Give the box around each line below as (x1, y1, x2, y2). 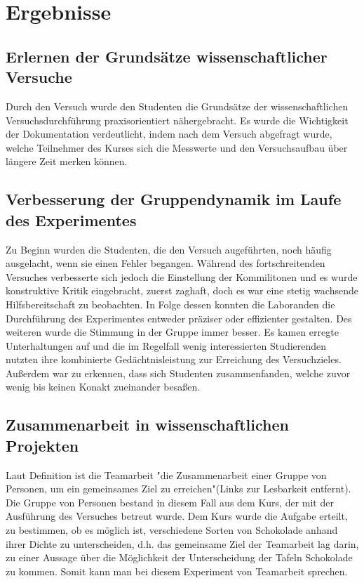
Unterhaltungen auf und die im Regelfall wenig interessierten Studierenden (6, 338, 327, 353)
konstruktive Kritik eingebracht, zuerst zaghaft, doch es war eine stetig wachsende (6, 283, 358, 298)
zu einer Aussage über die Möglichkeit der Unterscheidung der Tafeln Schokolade (6, 550, 353, 565)
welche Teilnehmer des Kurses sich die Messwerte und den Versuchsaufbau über (6, 140, 348, 155)
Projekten (6, 434, 79, 456)
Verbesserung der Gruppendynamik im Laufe (6, 188, 342, 210)
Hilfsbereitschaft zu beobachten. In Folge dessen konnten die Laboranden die (6, 296, 335, 311)
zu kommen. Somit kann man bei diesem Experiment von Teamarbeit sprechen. (6, 563, 348, 578)
